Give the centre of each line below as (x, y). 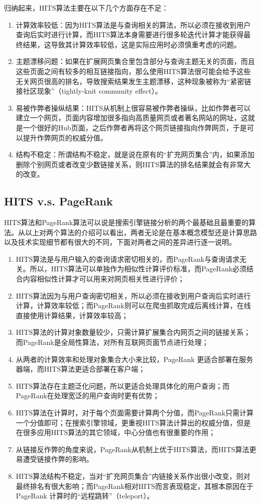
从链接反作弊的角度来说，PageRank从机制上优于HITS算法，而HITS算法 (133, 449)
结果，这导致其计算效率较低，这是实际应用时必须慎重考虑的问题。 (132, 44)
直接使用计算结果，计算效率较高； (72, 315)
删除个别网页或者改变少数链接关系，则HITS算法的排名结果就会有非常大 (133, 164)
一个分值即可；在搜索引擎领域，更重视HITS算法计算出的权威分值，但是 (133, 422)
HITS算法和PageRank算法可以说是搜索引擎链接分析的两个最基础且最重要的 (126, 222)
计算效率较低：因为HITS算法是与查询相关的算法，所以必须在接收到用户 (133, 24)
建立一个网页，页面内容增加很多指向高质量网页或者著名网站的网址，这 (132, 118)
